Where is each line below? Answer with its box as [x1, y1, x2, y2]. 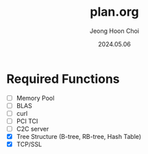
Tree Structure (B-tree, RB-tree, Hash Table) [16, 133, 142, 140]
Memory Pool [16, 94, 55, 102]
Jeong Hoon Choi [89, 27, 140, 35]
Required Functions [6, 71, 121, 86]
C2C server [16, 125, 49, 133]
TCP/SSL [16, 140, 42, 149]
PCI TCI [16, 117, 38, 125]
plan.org [90, 4, 139, 20]
